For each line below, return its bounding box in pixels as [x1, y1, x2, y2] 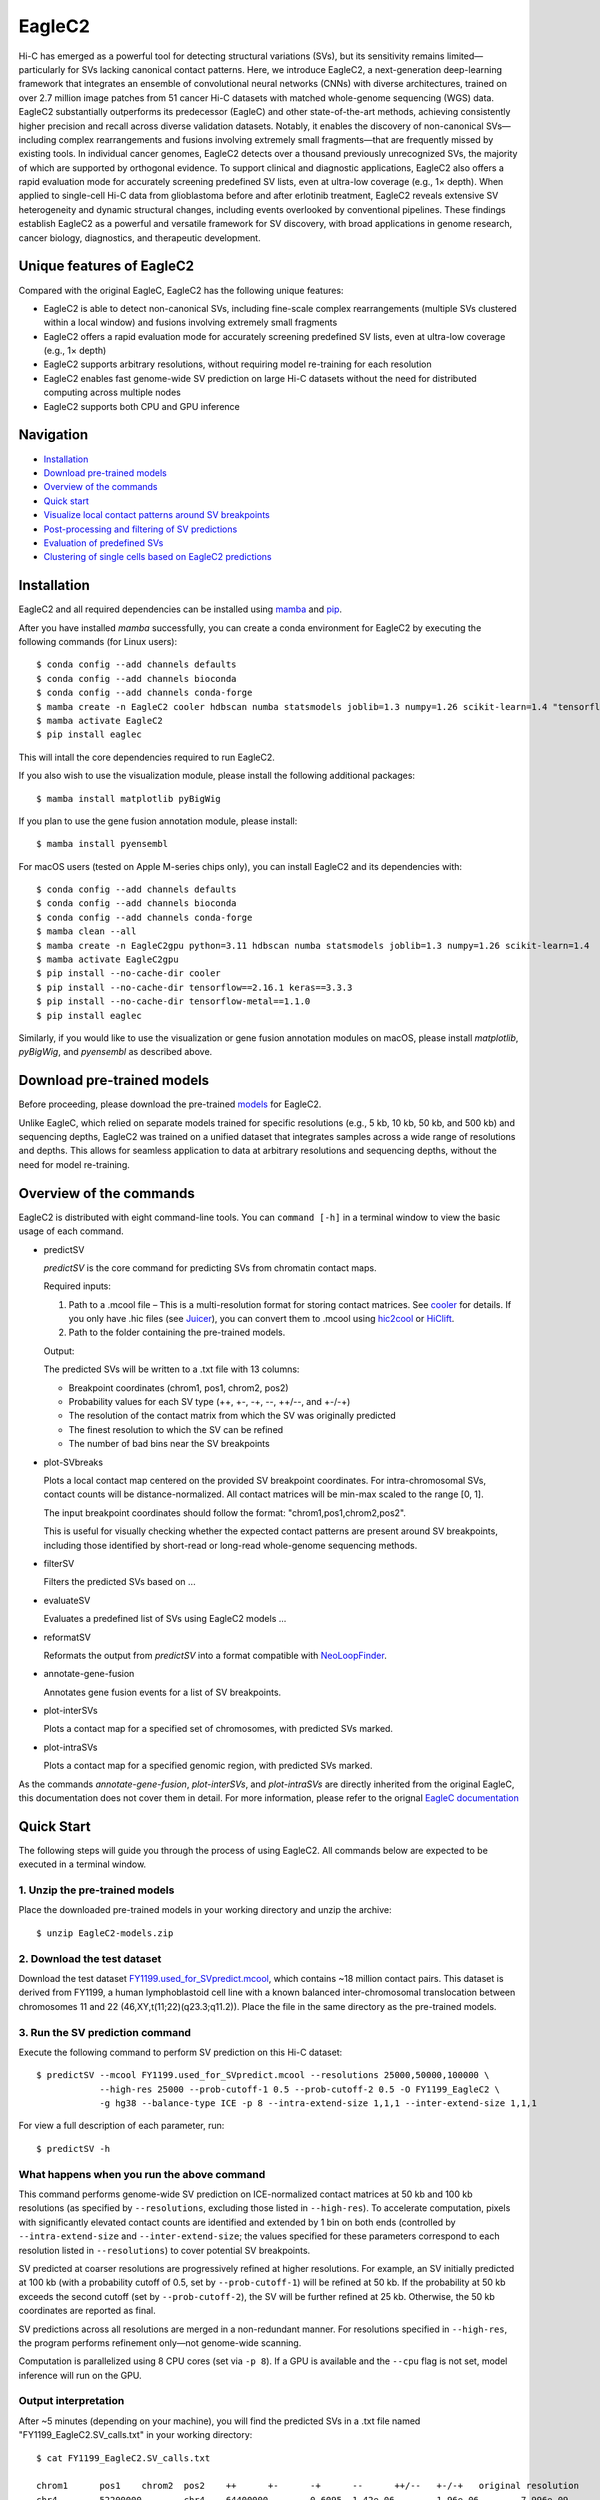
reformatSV [43, 1631, 92, 1643]
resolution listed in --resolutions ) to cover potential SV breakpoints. [18, 2244, 311, 2256]
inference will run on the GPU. [18, 2369, 142, 2381]
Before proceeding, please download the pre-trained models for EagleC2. [18, 1098, 322, 1110]
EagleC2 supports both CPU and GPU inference [43, 400, 240, 412]
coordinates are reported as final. [18, 2305, 156, 2317]
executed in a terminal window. [18, 1858, 147, 1870]
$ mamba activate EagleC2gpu [36, 954, 179, 965]
